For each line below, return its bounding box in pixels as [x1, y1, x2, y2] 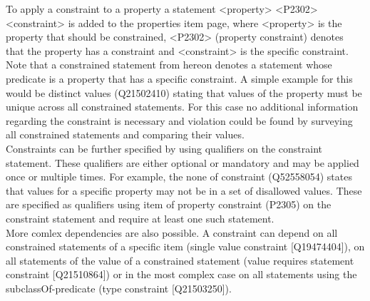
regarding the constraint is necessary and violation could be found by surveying [6, 113, 353, 128]
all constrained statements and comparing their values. [6, 127, 245, 142]
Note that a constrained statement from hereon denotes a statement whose [6, 57, 332, 72]
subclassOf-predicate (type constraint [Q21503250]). [6, 280, 232, 295]
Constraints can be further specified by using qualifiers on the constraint [6, 141, 323, 155]
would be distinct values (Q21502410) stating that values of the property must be [6, 85, 362, 100]
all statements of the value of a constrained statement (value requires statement [6, 252, 354, 267]
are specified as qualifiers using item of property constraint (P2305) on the [6, 197, 332, 212]
